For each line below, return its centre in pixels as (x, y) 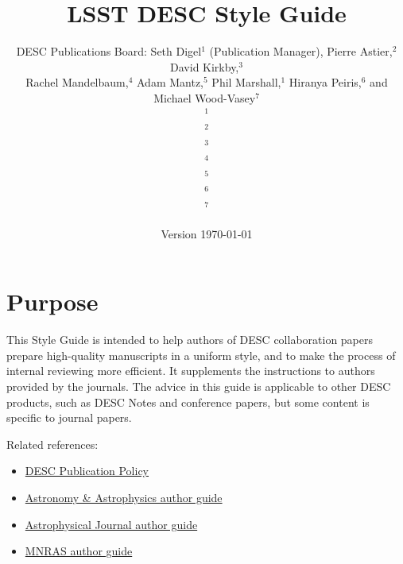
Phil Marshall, (246, 82)
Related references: (52, 444)
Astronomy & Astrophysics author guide (124, 497)
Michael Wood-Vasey (205, 97)
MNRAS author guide (79, 551)
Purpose (52, 301)
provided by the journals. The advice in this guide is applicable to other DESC (199, 386)
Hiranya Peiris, (325, 82)
